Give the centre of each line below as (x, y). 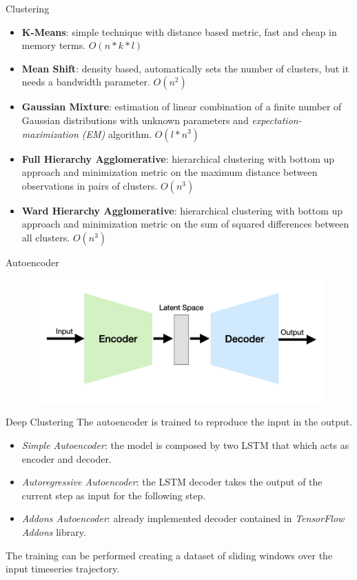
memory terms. (54, 45)
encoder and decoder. (67, 458)
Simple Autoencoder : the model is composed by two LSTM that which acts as (185, 445)
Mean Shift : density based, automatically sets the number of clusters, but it (185, 68)
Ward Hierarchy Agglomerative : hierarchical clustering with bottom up (182, 210)
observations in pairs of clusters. (90, 185)
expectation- (277, 120)
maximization (50, 133)
